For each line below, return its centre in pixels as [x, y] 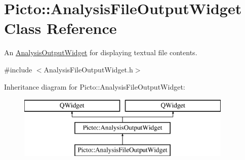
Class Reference [60, 28]
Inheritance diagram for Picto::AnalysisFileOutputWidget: [95, 86]
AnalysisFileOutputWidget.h [88, 69]
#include [18, 69]
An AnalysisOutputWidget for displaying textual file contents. [101, 52]
